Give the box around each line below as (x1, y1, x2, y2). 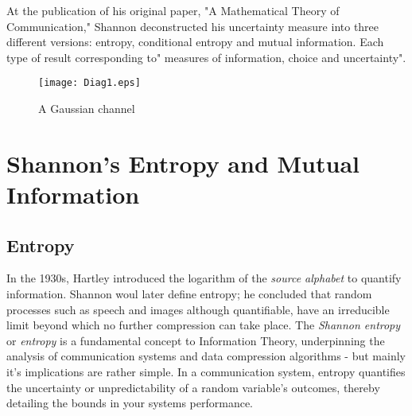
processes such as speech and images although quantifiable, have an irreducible (6, 301, 390, 317)
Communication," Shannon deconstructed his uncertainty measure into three (6, 17, 379, 34)
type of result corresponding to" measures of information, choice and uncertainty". (6, 49, 406, 65)
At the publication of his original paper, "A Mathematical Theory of (6, 2, 340, 18)
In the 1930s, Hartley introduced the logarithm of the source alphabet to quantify (6, 270, 402, 286)
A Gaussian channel (38, 100, 135, 117)
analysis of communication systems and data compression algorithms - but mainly (6, 348, 406, 364)
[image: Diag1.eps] (38, 77, 141, 89)
